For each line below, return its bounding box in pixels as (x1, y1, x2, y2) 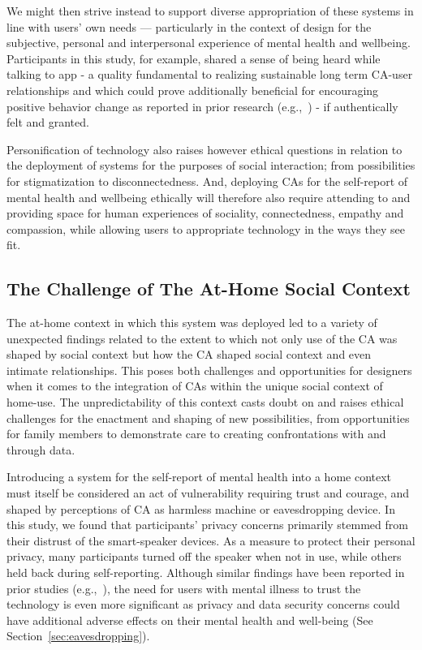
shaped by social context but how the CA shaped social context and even (6, 346, 372, 363)
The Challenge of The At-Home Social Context (6, 276, 411, 301)
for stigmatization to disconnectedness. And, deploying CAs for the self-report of (6, 172, 408, 189)
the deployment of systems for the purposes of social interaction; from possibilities (6, 157, 416, 174)
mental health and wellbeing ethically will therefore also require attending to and (6, 188, 411, 205)
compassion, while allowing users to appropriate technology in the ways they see (6, 220, 405, 237)
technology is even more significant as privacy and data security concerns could (6, 596, 400, 613)
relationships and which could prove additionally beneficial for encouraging (6, 81, 379, 98)
